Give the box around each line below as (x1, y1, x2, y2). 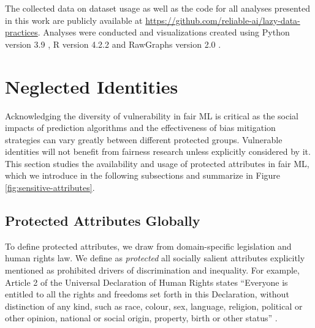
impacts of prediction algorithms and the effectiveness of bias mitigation (5, 121, 276, 134)
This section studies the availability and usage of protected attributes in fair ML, (5, 157, 309, 170)
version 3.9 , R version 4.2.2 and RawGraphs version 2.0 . (5, 37, 221, 50)
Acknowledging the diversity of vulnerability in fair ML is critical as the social (5, 109, 299, 122)
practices (5, 26, 38, 39)
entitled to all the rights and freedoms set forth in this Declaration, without (5, 288, 289, 300)
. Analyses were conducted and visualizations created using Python (37, 26, 290, 39)
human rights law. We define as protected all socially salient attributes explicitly (5, 252, 305, 264)
